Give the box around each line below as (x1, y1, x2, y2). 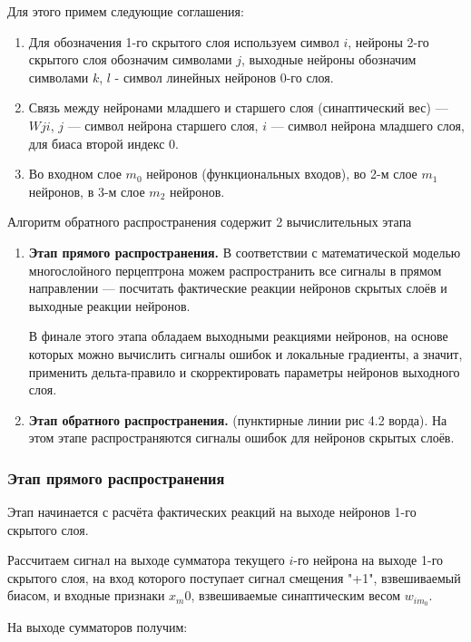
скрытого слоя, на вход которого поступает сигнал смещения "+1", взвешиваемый (7, 568, 461, 587)
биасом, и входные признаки (7, 586, 165, 605)
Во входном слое (28, 164, 122, 183)
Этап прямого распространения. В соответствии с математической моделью (28, 242, 461, 261)
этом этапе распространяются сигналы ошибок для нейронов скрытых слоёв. (28, 428, 455, 447)
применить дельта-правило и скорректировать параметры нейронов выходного (28, 362, 460, 381)
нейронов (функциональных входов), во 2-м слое (146, 164, 417, 183)
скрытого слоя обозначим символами (28, 50, 232, 69)
